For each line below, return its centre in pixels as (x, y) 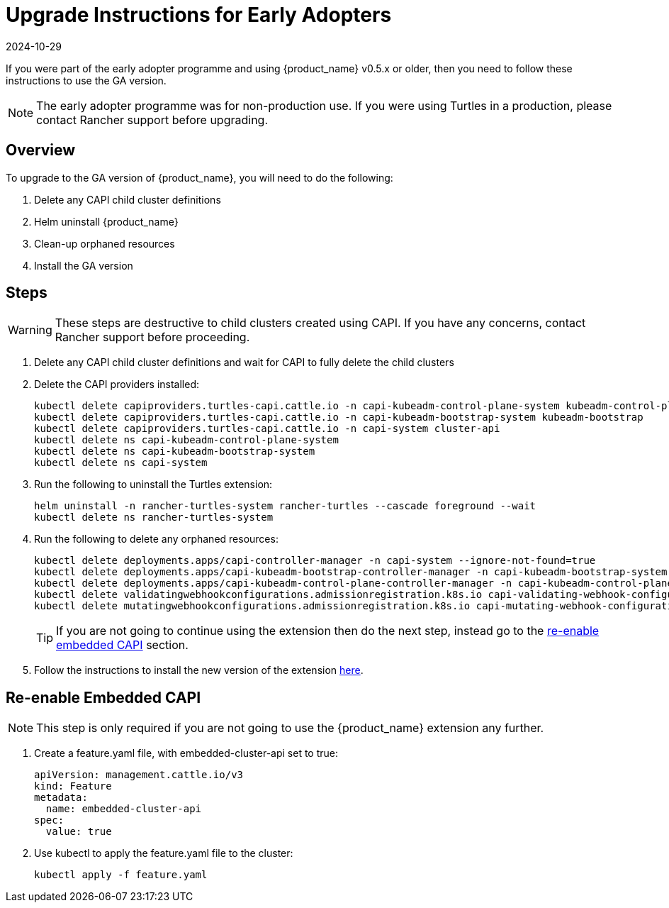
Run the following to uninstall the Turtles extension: (153, 485)
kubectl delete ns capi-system (121, 463)
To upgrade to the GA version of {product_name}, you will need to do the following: (199, 177)
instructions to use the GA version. (86, 80)
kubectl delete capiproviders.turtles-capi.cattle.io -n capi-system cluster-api (267, 429)
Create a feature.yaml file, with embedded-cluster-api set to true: (186, 753)
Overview (41, 150)
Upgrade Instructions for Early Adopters (199, 15)
